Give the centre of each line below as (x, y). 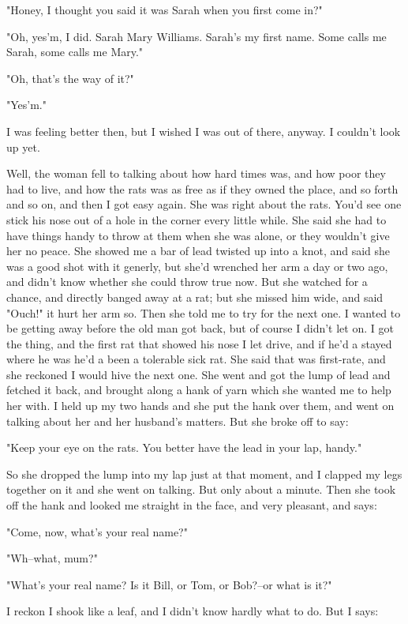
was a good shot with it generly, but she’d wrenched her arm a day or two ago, (197, 266)
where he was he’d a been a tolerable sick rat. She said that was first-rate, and (196, 359)
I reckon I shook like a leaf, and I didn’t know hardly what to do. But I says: (193, 611)
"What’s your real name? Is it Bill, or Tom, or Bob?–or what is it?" (169, 584)
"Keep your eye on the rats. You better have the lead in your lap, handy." (184, 447)
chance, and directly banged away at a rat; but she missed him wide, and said (195, 297)
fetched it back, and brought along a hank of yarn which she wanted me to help (199, 390)
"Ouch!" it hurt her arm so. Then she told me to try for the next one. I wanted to (204, 312)
